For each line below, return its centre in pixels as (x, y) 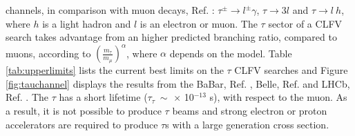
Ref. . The (27, 97)
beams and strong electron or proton (250, 111)
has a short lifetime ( (103, 97)
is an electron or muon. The (199, 23)
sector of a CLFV (305, 23)
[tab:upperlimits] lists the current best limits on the (115, 70)
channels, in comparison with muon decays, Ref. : (110, 10)
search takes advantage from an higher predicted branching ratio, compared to (171, 37)
